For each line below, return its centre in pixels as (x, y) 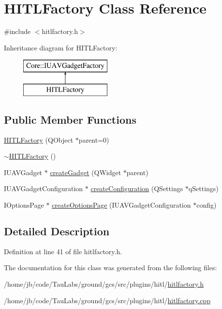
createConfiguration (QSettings (137, 188)
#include (17, 31)
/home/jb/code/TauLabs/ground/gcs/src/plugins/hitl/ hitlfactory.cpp (107, 300)
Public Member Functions (70, 119)
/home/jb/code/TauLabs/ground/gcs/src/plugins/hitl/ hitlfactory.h (104, 284)
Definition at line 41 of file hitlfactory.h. (63, 251)
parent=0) (94, 139)
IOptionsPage (24, 205)
